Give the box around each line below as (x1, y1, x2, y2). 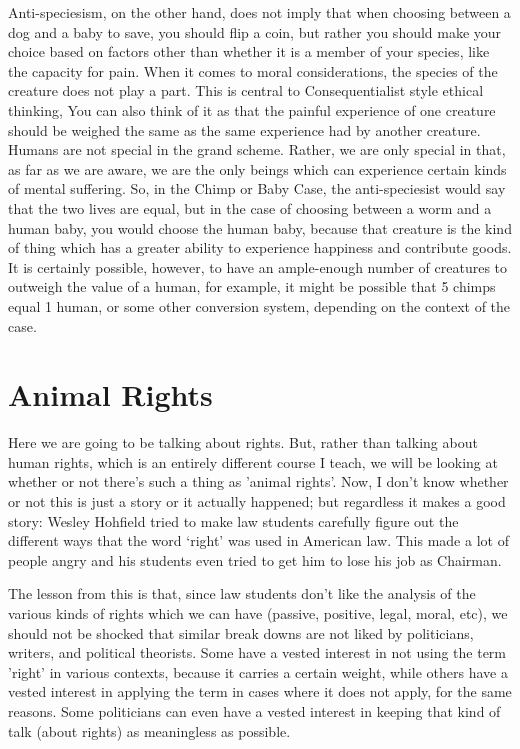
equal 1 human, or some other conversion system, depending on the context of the (8, 295, 511, 316)
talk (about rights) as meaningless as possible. (8, 720, 291, 741)
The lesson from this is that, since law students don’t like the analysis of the (8, 583, 476, 604)
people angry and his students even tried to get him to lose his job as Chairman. (8, 549, 502, 570)
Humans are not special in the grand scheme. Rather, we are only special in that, (8, 139, 506, 160)
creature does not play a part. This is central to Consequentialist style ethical (8, 80, 484, 101)
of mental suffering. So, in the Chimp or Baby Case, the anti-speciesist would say (8, 178, 506, 199)
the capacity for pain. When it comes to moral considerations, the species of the (8, 60, 498, 81)
